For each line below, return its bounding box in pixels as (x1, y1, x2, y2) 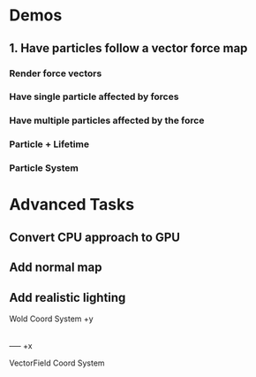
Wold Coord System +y (9, 313, 94, 324)
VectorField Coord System (9, 358, 105, 368)
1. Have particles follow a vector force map (9, 41, 248, 56)
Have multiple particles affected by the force (9, 114, 205, 127)
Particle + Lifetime (9, 138, 90, 150)
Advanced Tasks (9, 195, 135, 215)
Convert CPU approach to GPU (9, 229, 181, 244)
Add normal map (9, 260, 102, 275)
